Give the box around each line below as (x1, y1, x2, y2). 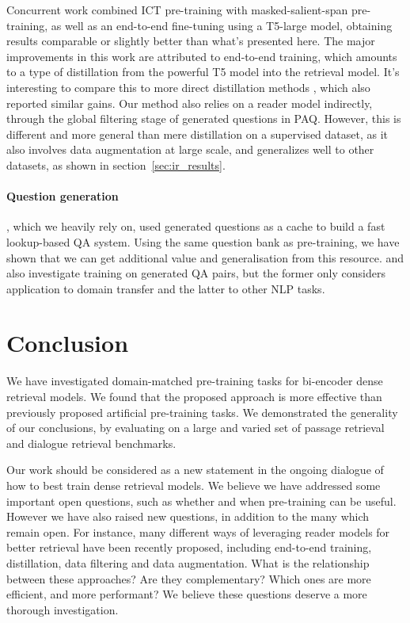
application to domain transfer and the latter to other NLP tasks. (6, 280, 325, 296)
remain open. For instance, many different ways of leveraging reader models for (6, 523, 390, 540)
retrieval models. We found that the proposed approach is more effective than (6, 388, 382, 405)
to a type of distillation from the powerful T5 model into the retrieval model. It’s (6, 63, 400, 80)
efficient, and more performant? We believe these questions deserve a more (6, 586, 367, 602)
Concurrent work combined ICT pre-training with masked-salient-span (6, 2, 348, 17)
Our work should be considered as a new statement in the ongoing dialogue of (6, 461, 384, 478)
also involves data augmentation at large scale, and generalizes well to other (6, 141, 374, 158)
